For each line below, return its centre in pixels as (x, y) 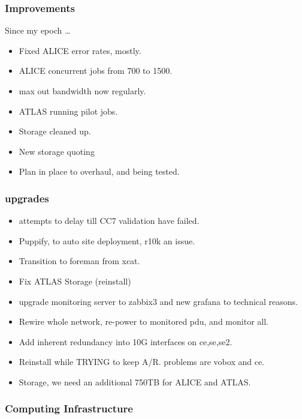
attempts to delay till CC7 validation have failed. (109, 221)
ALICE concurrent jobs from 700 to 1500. (96, 71)
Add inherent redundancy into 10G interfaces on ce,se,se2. (126, 341)
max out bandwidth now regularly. (82, 91)
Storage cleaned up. (55, 131)
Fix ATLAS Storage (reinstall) (75, 281)
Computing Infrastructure (69, 408)
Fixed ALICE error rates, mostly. (80, 50)
